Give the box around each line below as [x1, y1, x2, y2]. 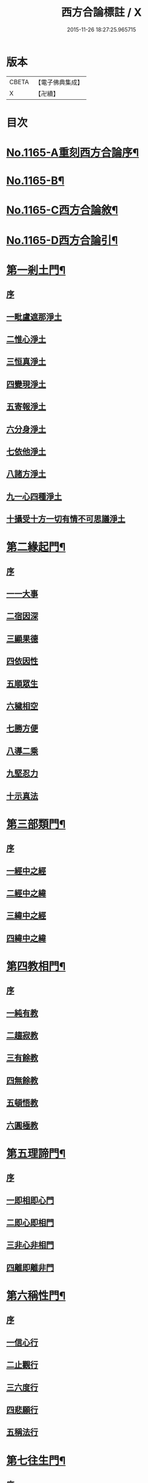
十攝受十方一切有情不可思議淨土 [6, 514, 126, 524]
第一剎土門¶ [6, 263, 66, 277]
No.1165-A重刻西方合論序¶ [6, 146, 139, 160]
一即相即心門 [6, 1195, 54, 1205]
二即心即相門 [6, 1217, 54, 1228]
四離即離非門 [6, 1262, 54, 1272]
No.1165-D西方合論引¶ [6, 234, 118, 247]
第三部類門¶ [6, 817, 66, 831]
